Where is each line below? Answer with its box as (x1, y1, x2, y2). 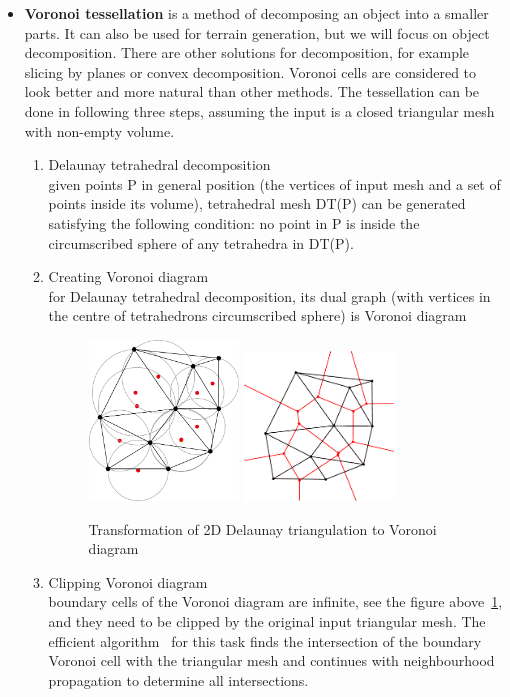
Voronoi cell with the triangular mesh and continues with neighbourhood (48, 650, 495, 671)
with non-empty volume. (24, 120, 175, 141)
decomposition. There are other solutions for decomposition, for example (24, 42, 470, 63)
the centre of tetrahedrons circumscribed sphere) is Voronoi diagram (48, 305, 467, 326)
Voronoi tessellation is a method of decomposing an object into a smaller (24, 3, 489, 23)
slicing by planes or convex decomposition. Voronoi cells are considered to (24, 61, 477, 82)
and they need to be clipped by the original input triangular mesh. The (48, 611, 486, 632)
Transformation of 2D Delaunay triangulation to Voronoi (88, 518, 437, 539)
